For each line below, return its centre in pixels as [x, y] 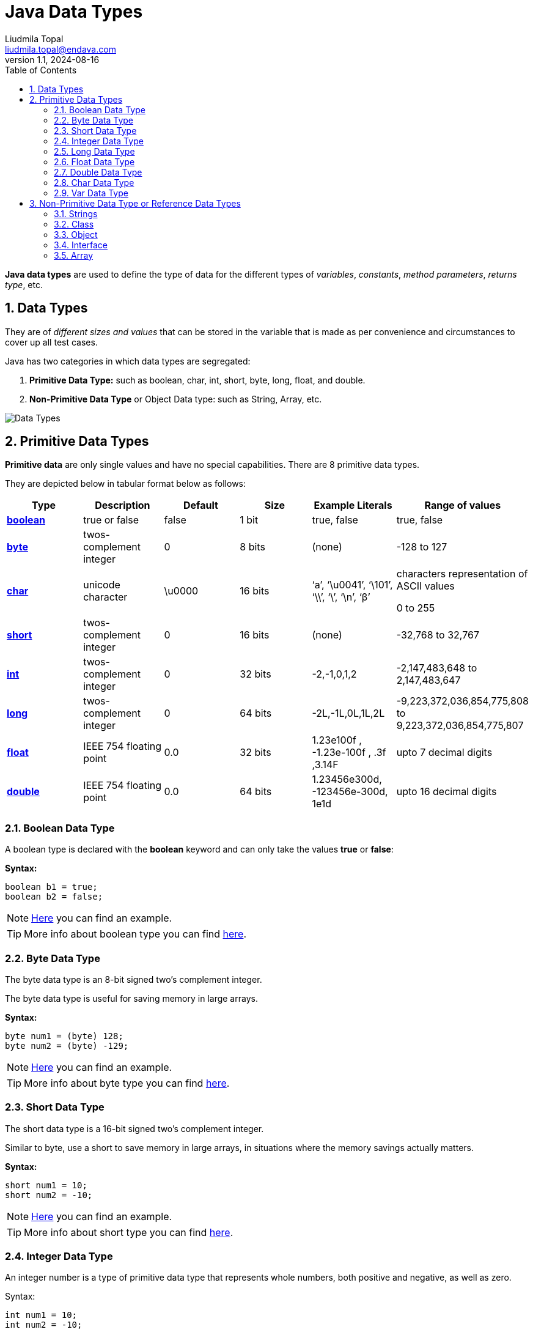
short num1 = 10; [46, 1185]
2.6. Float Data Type [94, 161]
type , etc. [24, 284]
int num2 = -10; [44, 1325]
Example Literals [353, 505]
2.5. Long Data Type [94, 151]
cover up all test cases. [51, 342]
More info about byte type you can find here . [127, 1083]
